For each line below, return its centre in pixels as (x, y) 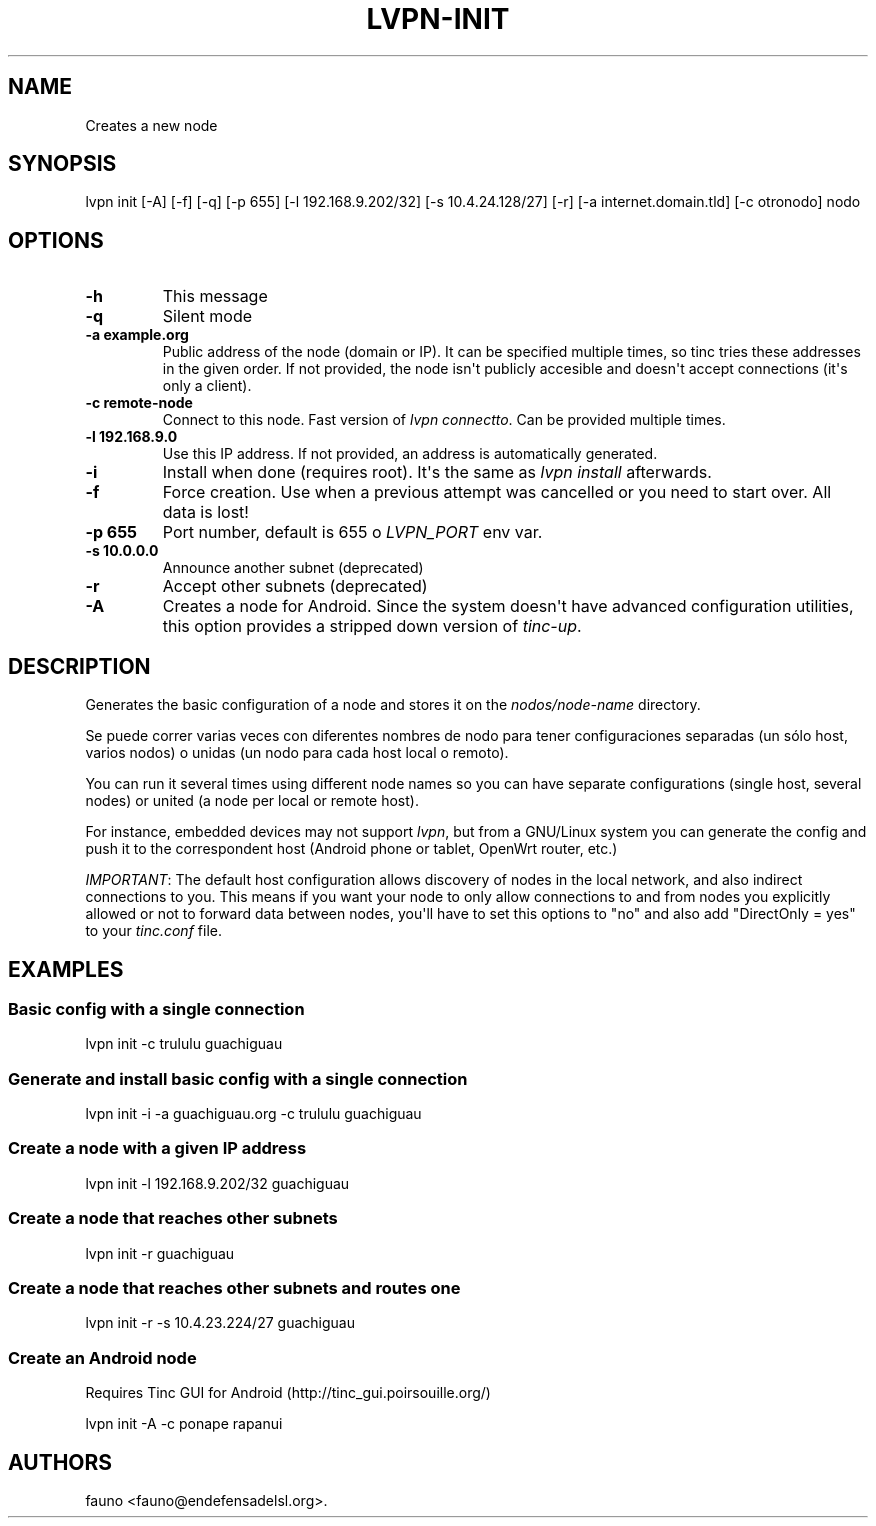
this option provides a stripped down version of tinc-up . (372, 626)
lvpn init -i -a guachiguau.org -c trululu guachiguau (253, 1114)
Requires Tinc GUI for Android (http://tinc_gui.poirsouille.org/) (288, 1393)
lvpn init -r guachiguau (160, 1253)
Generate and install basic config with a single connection (238, 1078)
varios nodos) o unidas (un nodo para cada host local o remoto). (297, 753)
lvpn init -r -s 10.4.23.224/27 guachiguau (220, 1323)
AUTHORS (60, 1462)
